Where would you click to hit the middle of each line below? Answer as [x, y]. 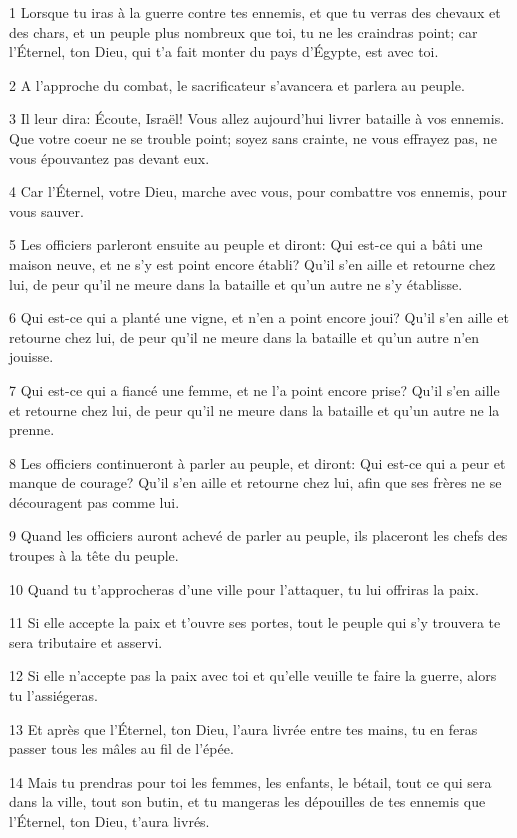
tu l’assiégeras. [53, 695]
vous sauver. [46, 210]
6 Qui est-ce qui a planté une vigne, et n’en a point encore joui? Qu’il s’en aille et [259, 317]
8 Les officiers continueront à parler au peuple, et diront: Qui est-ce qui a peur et [257, 462]
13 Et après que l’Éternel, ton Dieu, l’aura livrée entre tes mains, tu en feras [243, 728]
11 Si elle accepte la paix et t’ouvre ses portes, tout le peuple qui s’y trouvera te [255, 622]
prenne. [32, 429]
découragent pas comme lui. [94, 501]
